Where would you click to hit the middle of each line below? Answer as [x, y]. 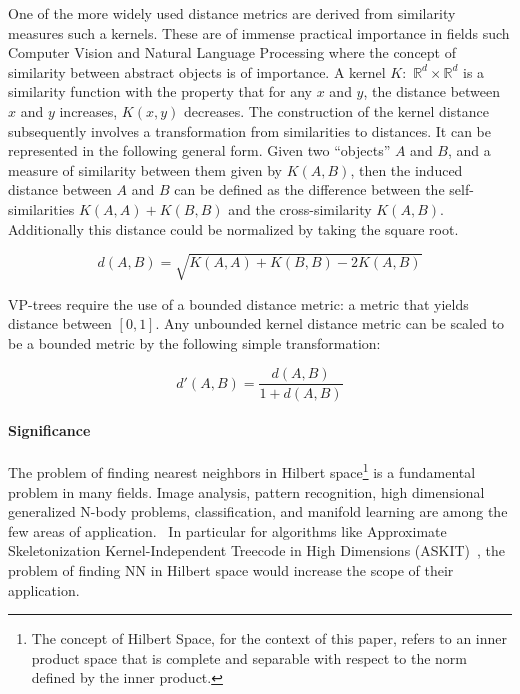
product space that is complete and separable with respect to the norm [249, 657]
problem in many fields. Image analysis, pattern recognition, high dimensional [246, 491]
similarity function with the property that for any [160, 91]
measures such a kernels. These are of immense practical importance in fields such [259, 32]
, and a [469, 150]
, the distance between [432, 91]
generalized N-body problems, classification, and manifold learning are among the [258, 511]
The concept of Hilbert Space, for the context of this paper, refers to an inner [269, 638]
